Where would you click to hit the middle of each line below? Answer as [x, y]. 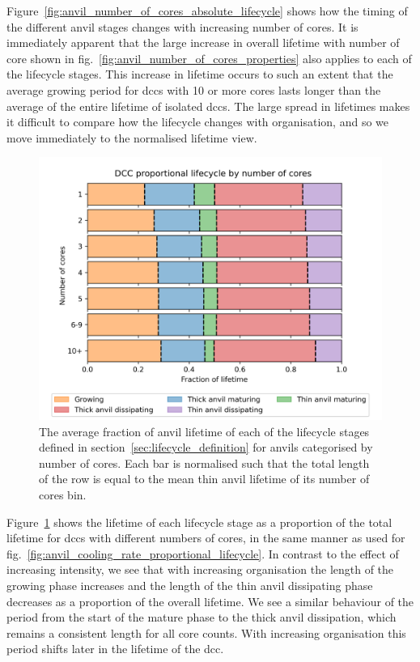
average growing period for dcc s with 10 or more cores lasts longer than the [194, 89]
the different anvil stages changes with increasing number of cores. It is [182, 26]
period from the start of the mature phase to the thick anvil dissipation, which [202, 617]
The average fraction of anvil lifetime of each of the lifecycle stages [204, 431]
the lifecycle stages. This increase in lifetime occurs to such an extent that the [200, 74]
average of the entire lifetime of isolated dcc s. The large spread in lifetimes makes [208, 106]
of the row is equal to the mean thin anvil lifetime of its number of [204, 479]
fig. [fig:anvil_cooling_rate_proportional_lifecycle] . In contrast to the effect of [203, 553]
